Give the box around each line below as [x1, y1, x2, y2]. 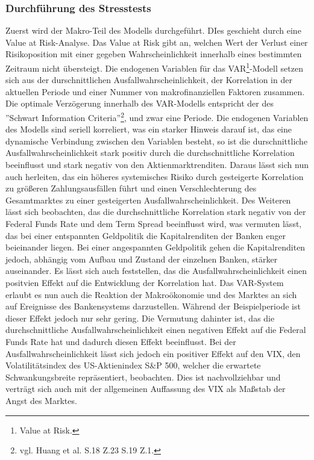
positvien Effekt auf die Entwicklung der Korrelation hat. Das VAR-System [5, 276, 284, 288]
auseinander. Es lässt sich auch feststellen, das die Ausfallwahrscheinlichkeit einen [5, 264, 307, 277]
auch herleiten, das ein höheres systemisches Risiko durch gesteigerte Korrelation [5, 170, 304, 182]
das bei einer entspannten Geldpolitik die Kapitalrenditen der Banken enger [5, 229, 286, 241]
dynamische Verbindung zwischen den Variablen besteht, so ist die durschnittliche [5, 134, 308, 147]
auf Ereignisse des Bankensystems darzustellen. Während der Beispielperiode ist [5, 300, 301, 312]
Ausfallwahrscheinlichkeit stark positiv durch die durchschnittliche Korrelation [5, 146, 295, 159]
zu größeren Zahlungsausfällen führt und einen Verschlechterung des [5, 182, 257, 194]
